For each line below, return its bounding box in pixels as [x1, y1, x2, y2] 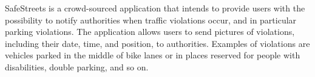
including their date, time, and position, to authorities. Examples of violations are [5, 37, 310, 49]
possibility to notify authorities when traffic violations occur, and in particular [5, 13, 297, 26]
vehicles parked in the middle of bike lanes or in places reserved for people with [5, 49, 300, 61]
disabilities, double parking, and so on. [5, 60, 149, 73]
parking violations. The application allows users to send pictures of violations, [5, 25, 295, 38]
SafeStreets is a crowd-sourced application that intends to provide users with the [5, 2, 305, 14]
